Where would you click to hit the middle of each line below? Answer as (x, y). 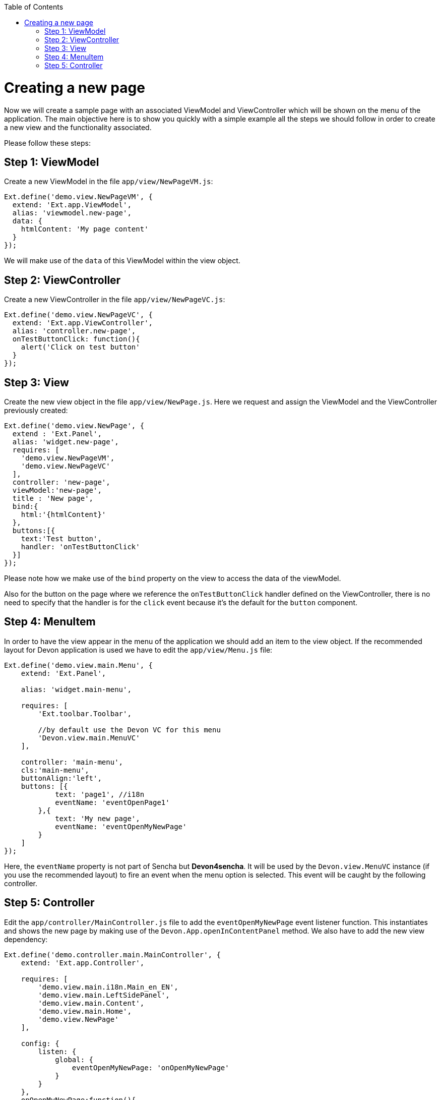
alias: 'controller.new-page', (74, 331)
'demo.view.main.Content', (91, 1003)
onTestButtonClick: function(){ (76, 339)
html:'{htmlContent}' (64, 515)
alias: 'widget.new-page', (66, 442)
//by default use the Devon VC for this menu (129, 730)
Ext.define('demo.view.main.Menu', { (79, 665)
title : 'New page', (53, 499)
